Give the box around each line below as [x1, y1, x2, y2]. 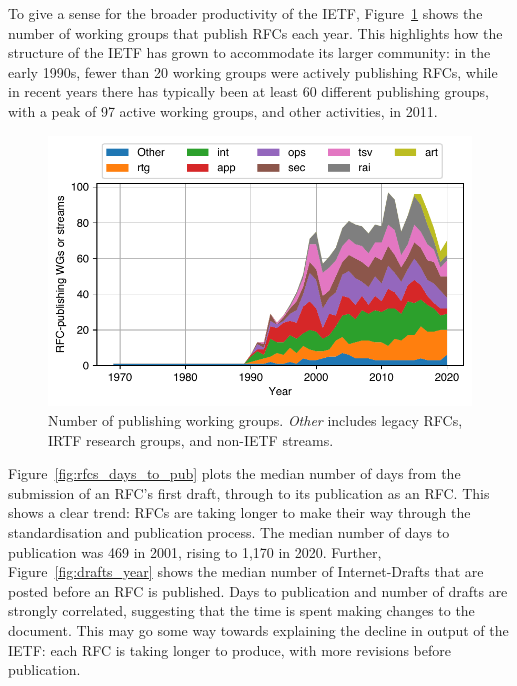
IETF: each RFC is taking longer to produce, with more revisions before [8, 639, 451, 660]
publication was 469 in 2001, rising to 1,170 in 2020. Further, [8, 541, 382, 562]
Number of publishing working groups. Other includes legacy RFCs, [48, 410, 463, 431]
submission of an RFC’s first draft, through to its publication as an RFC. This [8, 482, 490, 503]
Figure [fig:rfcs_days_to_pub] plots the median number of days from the [8, 463, 461, 484]
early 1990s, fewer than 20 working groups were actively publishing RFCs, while [8, 61, 498, 82]
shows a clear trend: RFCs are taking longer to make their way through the [8, 502, 471, 523]
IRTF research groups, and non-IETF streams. [48, 429, 334, 450]
